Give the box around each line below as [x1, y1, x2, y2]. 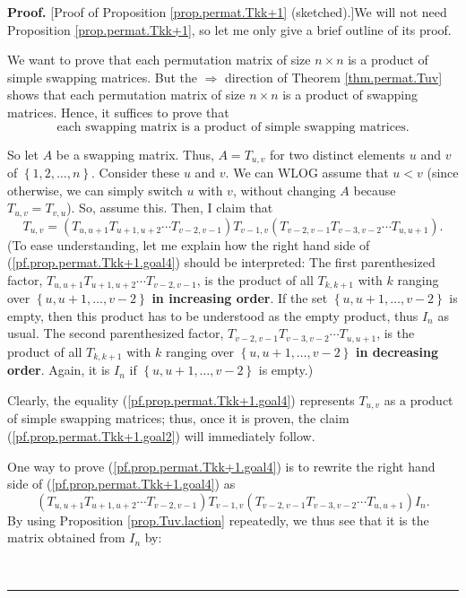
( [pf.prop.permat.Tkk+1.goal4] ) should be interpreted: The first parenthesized [7, 253, 436, 272]
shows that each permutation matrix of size [7, 85, 246, 104]
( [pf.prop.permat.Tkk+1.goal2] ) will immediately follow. [7, 427, 315, 446]
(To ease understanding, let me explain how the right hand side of [7, 235, 370, 254]
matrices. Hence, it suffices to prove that [7, 102, 229, 121]
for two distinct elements [270, 144, 406, 163]
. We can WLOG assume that [225, 163, 389, 182]
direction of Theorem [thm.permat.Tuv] [225, 67, 443, 86]
